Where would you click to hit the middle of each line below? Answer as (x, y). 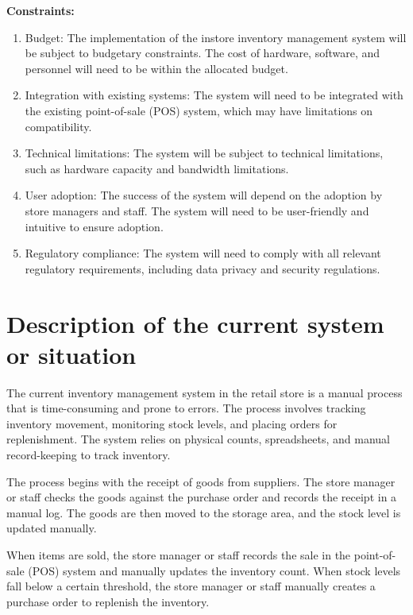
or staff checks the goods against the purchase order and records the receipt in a (202, 497)
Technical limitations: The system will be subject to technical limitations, (204, 153)
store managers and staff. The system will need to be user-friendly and (197, 210)
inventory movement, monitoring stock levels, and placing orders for (172, 423)
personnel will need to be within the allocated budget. (156, 68)
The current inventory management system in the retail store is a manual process (205, 392)
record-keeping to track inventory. (89, 454)
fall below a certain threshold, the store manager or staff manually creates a (191, 586)
